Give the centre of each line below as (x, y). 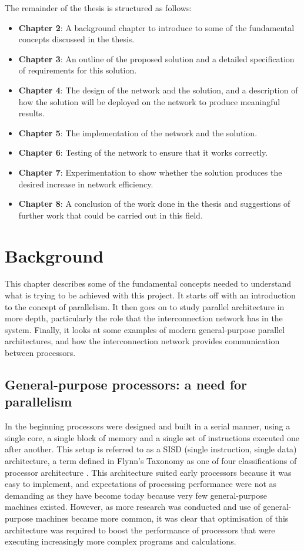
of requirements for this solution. (78, 70)
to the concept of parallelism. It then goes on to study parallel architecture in (145, 306)
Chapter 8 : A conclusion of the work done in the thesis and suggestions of (154, 204)
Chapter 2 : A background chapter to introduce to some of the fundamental (156, 27)
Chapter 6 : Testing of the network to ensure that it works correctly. (143, 152)
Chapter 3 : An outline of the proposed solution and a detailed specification (156, 58)
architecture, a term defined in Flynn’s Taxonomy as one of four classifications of (151, 460)
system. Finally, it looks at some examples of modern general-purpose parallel (145, 329)
